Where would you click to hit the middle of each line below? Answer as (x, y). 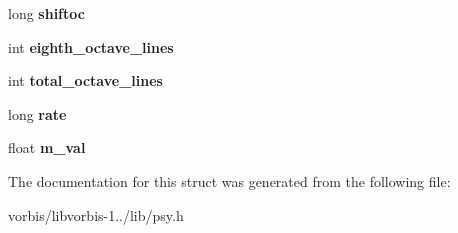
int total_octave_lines (85, 80)
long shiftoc (46, 13)
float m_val (47, 147)
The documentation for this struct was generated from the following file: (229, 180)
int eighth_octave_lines (91, 46)
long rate (37, 113)
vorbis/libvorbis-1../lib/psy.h (96, 214)
